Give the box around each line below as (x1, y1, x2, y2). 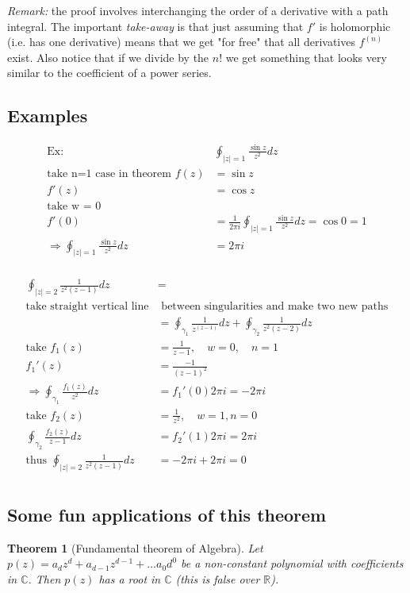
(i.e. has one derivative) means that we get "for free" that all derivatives (7, 33, 355, 50)
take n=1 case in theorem (47, 168, 171, 179)
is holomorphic (319, 17, 391, 34)
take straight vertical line (25, 300, 149, 312)
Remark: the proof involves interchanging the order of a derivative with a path (7, 2, 389, 18)
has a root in (98, 570, 161, 587)
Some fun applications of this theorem (7, 502, 327, 526)
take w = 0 (47, 200, 102, 212)
